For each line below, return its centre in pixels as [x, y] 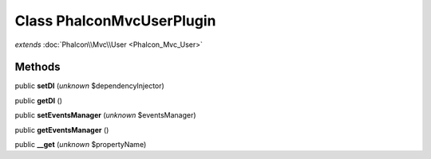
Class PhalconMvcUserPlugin [115, 21]
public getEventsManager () [62, 130]
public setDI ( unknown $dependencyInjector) [90, 86]
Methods [38, 67]
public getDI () [39, 100]
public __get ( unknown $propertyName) [81, 145]
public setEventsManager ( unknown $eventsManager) [105, 115]
